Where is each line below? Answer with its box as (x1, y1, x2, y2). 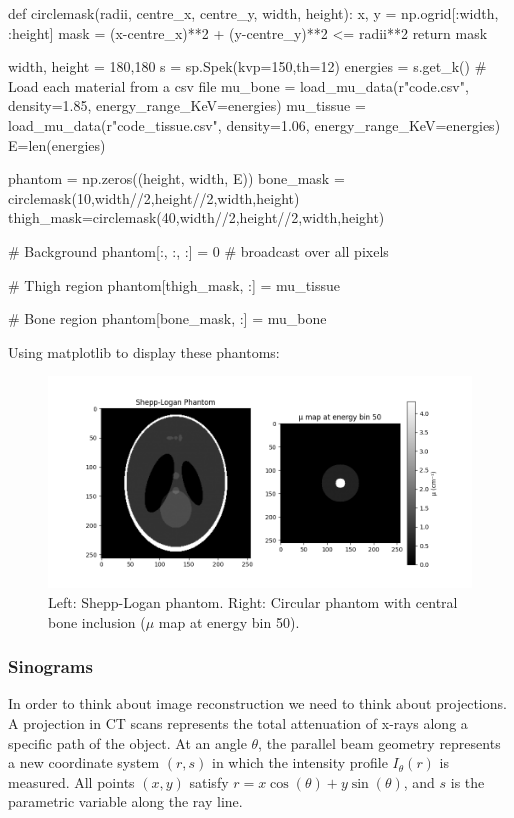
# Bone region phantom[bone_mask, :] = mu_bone (8, 308, 327, 329)
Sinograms (8, 654, 93, 679)
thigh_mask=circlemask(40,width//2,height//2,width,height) (8, 207, 385, 228)
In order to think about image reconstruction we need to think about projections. (8, 693, 507, 714)
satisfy (189, 771, 229, 792)
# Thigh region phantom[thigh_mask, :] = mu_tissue (8, 274, 341, 295)
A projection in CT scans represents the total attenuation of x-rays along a (8, 712, 468, 733)
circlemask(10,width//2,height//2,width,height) (8, 187, 300, 208)
